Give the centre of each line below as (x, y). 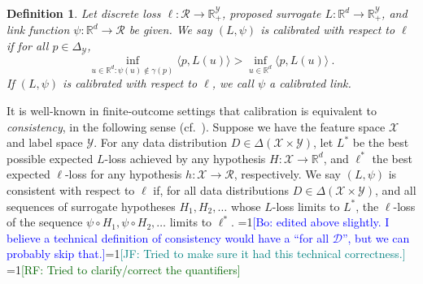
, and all (396, 189)
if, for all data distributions (221, 189)
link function (38, 30)
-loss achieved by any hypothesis (185, 158)
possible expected (50, 158)
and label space (45, 142)
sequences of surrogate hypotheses (91, 206)
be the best (381, 142)
